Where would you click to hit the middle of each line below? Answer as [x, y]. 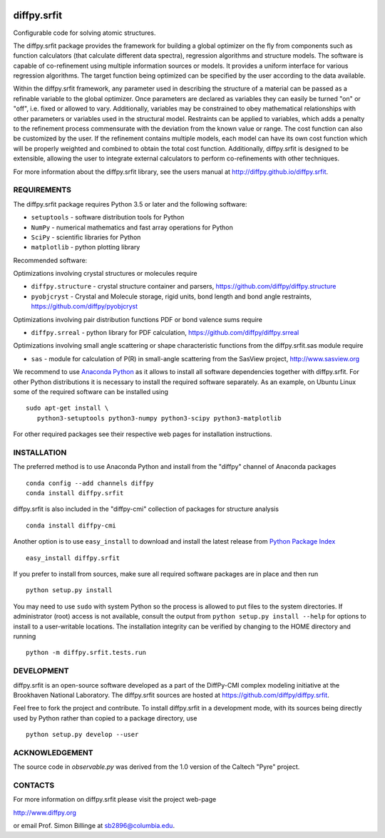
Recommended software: [50, 260]
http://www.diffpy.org [45, 812]
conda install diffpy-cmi [71, 525]
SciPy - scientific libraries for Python [86, 237]
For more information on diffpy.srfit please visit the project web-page [115, 800]
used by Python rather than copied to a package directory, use [105, 718]
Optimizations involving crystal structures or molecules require [105, 274]
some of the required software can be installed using [91, 391]
